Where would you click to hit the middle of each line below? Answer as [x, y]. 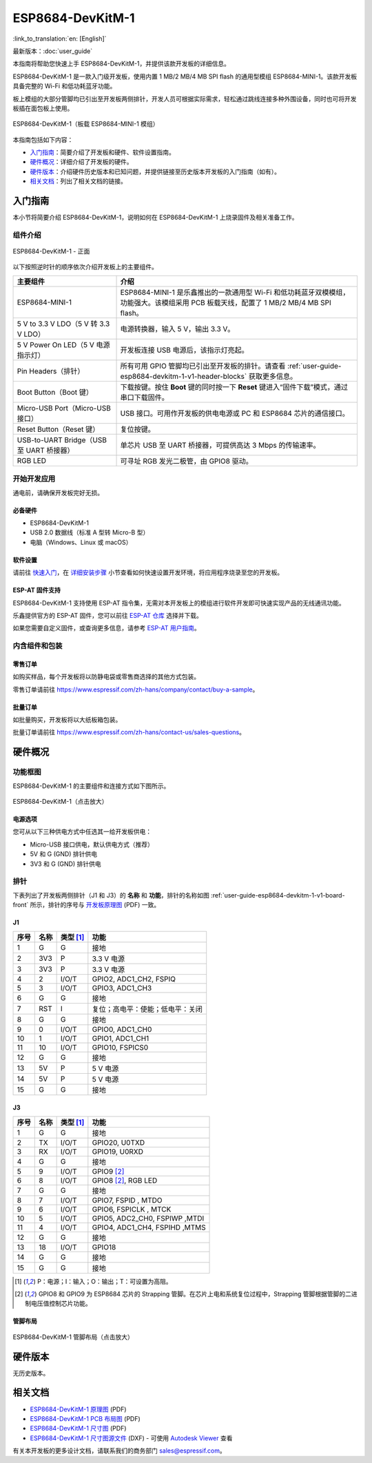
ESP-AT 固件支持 [37, 590]
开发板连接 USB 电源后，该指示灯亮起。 [185, 350]
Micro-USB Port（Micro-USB [64, 408]
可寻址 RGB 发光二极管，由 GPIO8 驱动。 [186, 461]
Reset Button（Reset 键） [58, 429]
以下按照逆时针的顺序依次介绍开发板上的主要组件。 [85, 267]
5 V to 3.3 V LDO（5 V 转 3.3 [63, 324]
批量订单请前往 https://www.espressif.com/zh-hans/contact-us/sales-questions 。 [129, 732]
